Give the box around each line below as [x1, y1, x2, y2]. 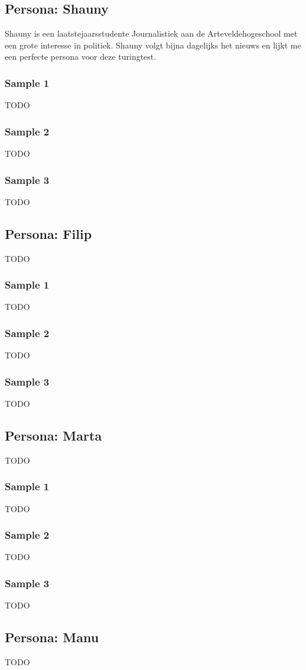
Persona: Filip [5, 224, 92, 242]
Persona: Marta [5, 426, 102, 445]
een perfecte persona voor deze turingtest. [5, 50, 157, 63]
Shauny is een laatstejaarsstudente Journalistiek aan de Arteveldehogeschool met [5, 27, 298, 40]
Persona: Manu [5, 628, 99, 646]
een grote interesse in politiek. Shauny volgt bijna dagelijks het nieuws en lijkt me [5, 38, 301, 51]
